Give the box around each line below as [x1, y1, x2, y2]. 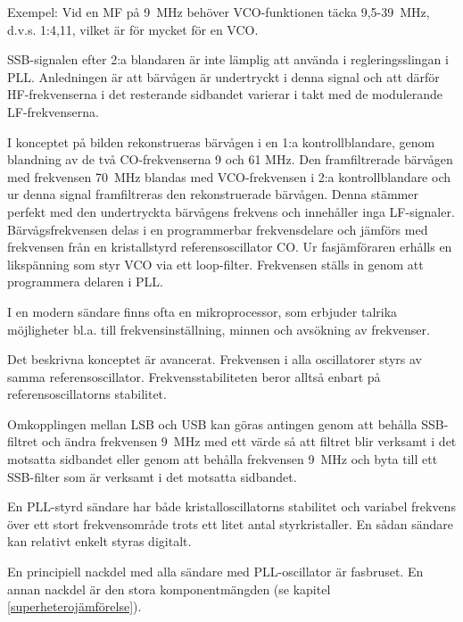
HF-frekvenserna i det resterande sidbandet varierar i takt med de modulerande [7, 85, 443, 104]
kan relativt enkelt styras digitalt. [7, 532, 192, 551]
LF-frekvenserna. [7, 102, 99, 120]
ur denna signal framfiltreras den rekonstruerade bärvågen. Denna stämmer [7, 185, 418, 203]
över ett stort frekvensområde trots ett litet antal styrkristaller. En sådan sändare [7, 514, 454, 533]
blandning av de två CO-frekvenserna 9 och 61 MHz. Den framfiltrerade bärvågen [7, 150, 453, 169]
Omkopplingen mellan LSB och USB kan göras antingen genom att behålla [7, 414, 418, 433]
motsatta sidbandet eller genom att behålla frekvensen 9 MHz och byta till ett [7, 450, 438, 469]
